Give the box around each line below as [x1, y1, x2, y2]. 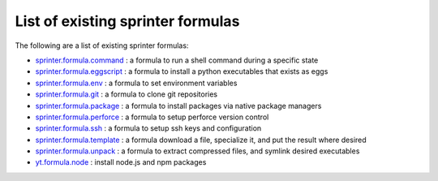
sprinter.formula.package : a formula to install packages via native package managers [35, 101, 322, 110]
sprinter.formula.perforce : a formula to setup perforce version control [35, 112, 269, 122]
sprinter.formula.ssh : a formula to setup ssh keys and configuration [35, 123, 262, 133]
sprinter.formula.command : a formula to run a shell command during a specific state [35, 55, 319, 65]
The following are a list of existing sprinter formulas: [15, 41, 189, 50]
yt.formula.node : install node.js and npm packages [35, 157, 207, 167]
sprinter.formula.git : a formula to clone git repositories [35, 89, 218, 99]
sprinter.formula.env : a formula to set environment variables [35, 78, 238, 88]
